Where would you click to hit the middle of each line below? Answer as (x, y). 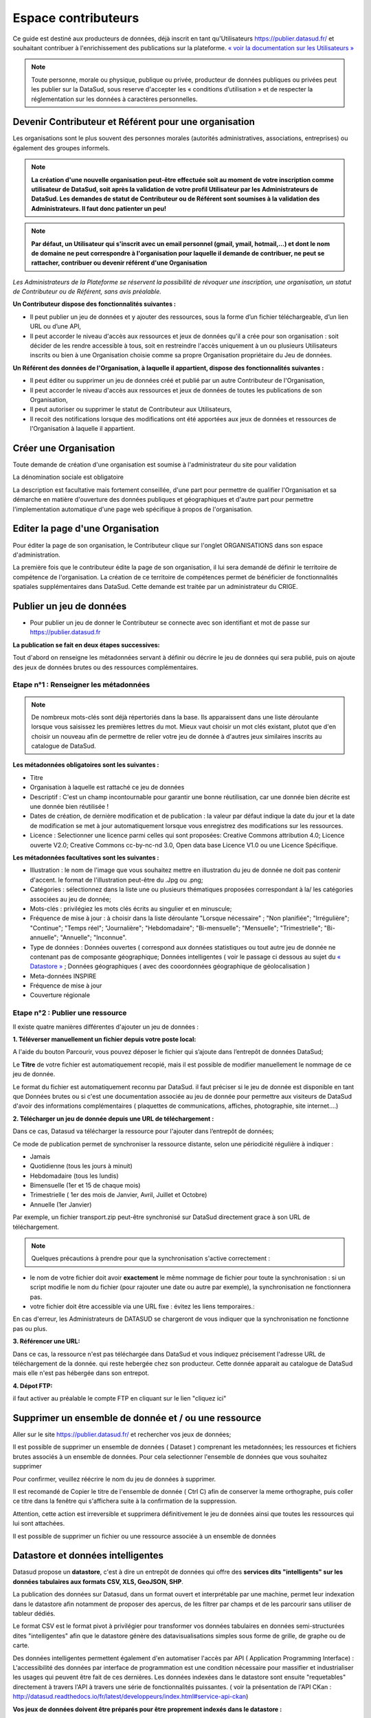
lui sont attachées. (39, 1524)
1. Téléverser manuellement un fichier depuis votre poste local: (104, 1039)
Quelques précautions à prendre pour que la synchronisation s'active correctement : (151, 1258)
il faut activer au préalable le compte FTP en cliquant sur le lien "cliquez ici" (120, 1398)
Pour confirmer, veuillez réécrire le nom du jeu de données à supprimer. (114, 1479)
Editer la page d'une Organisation (86, 529)
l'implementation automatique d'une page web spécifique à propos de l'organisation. (133, 509)
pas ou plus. (30, 1328)
